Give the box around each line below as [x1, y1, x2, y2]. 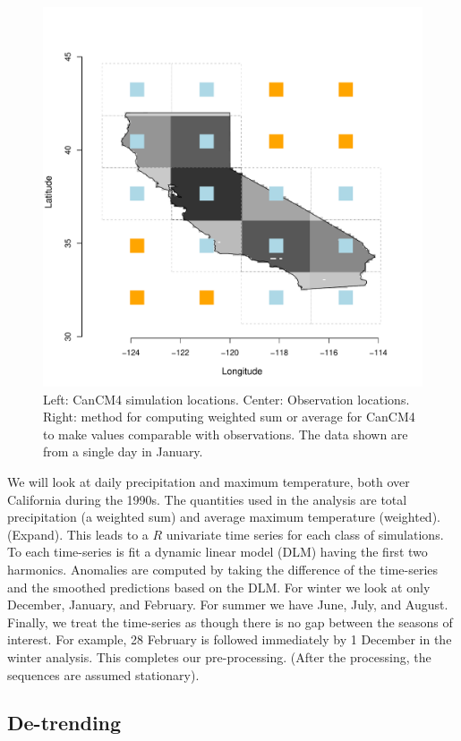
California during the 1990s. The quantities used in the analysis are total [7, 490, 407, 508]
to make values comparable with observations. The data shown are [43, 424, 408, 443]
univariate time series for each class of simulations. [166, 524, 444, 543]
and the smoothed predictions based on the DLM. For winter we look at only [7, 577, 431, 596]
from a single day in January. [43, 442, 203, 461]
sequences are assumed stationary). [7, 665, 200, 684]
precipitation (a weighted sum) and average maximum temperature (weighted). [7, 507, 440, 526]
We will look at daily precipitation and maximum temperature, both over [7, 472, 410, 490]
